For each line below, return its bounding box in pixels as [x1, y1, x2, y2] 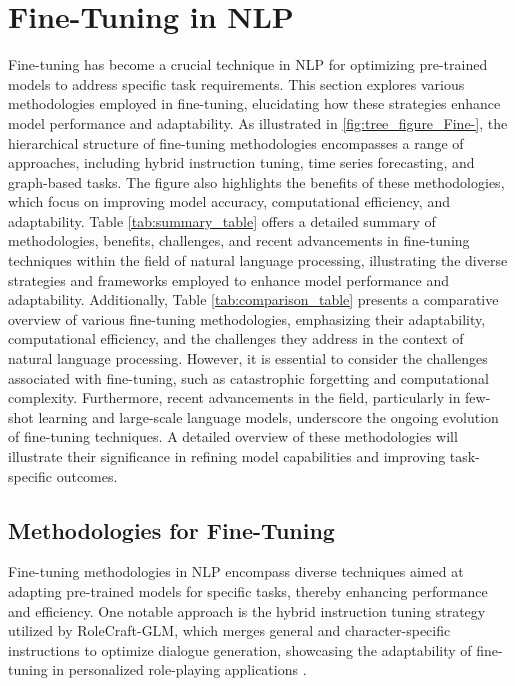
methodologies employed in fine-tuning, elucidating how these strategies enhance [8, 93, 501, 114]
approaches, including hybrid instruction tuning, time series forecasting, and [8, 152, 475, 173]
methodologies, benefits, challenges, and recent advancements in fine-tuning [8, 230, 470, 251]
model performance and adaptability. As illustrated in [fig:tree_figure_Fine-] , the [8, 112, 508, 133]
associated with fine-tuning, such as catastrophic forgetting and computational [8, 367, 489, 388]
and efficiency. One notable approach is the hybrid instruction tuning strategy [8, 600, 486, 621]
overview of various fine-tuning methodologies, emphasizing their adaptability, [8, 308, 486, 329]
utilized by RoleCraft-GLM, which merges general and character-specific [8, 620, 451, 641]
